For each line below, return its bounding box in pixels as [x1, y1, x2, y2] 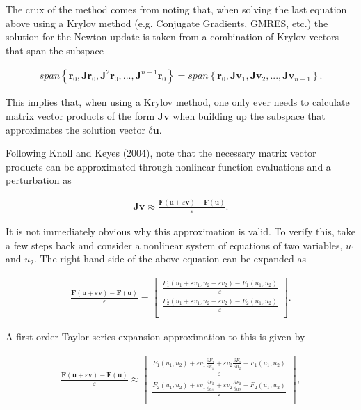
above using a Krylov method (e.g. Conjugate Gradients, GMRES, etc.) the [6, 15, 328, 30]
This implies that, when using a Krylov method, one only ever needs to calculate [6, 95, 350, 109]
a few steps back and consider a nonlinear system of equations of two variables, [6, 237, 343, 252]
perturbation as [6, 173, 72, 187]
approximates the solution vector [6, 122, 145, 136]
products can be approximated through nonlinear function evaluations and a [6, 159, 331, 173]
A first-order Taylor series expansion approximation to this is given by [6, 329, 305, 344]
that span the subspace [6, 42, 104, 57]
